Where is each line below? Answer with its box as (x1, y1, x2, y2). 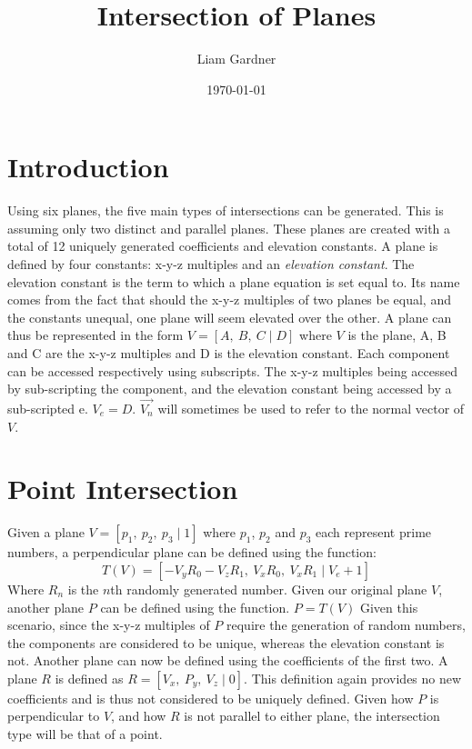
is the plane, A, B (347, 325, 447, 345)
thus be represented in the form (7, 325, 184, 345)
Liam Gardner (196, 49, 276, 68)
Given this (359, 597, 418, 616)
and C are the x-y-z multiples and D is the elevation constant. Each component (7, 344, 450, 362)
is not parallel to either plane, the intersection (184, 706, 440, 725)
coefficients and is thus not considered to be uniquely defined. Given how (7, 688, 414, 707)
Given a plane (7, 523, 85, 542)
